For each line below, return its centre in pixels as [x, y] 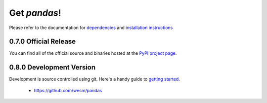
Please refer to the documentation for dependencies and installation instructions [91, 28]
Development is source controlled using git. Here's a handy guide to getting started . [94, 79]
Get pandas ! [35, 13]
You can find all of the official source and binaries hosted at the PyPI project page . [93, 53]
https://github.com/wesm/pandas [68, 90]
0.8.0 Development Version [52, 67]
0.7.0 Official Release [43, 42]
